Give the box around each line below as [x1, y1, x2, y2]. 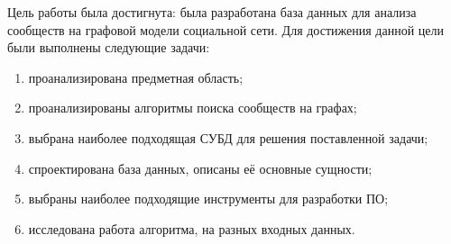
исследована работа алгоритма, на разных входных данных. [28, 219, 355, 238]
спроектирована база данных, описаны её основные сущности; [28, 158, 373, 177]
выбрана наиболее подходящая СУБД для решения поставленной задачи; [28, 128, 428, 147]
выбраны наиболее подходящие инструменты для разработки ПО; [28, 189, 389, 208]
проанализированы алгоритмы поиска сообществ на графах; [28, 98, 357, 117]
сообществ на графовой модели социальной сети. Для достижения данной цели [7, 20, 444, 39]
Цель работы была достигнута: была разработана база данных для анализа [7, 3, 417, 21]
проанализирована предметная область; [28, 68, 244, 86]
